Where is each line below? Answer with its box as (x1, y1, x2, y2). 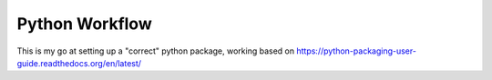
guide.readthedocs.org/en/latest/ (16, 57, 141, 68)
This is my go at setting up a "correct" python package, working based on (16, 45, 295, 56)
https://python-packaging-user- (296, 45, 416, 56)
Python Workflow (16, 14, 152, 34)
